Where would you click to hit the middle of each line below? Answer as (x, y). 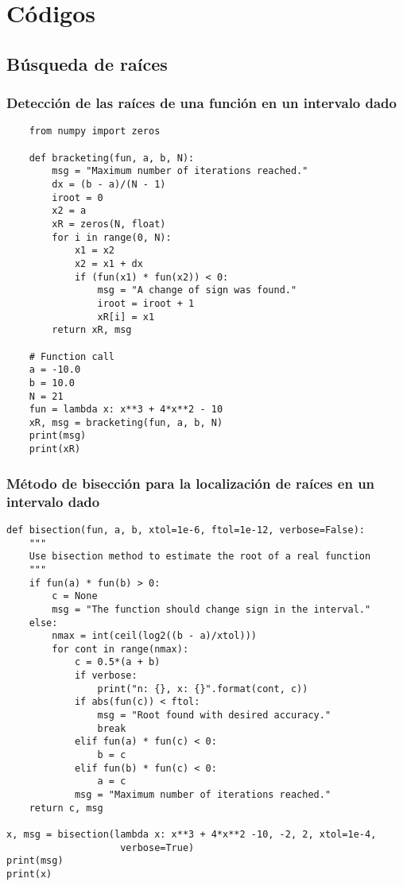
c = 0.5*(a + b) (117, 662)
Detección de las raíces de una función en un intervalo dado (201, 103)
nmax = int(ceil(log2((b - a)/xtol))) (154, 636)
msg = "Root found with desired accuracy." (214, 716)
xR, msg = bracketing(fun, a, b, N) (126, 422)
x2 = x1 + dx (108, 263)
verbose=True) (157, 847)
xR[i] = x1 (126, 317)
